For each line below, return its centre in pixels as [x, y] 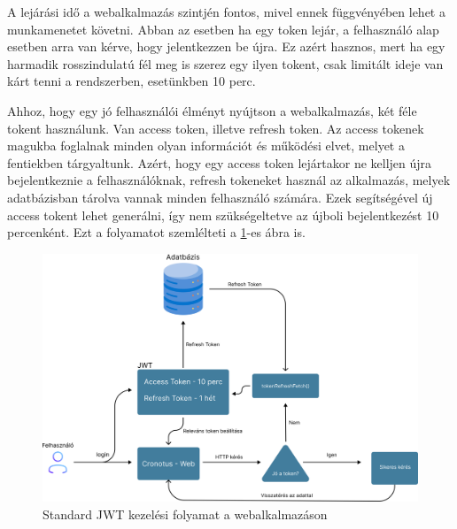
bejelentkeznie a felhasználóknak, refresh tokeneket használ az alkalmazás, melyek [229, 180]
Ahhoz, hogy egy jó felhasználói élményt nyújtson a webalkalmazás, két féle [212, 110]
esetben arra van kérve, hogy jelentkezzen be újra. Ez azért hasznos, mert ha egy [226, 46]
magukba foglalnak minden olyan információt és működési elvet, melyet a [206, 146]
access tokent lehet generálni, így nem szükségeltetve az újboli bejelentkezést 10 [223, 215]
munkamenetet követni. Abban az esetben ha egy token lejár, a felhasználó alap [223, 29]
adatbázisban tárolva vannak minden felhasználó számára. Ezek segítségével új [220, 197]
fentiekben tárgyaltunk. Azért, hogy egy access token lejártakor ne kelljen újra [220, 162]
